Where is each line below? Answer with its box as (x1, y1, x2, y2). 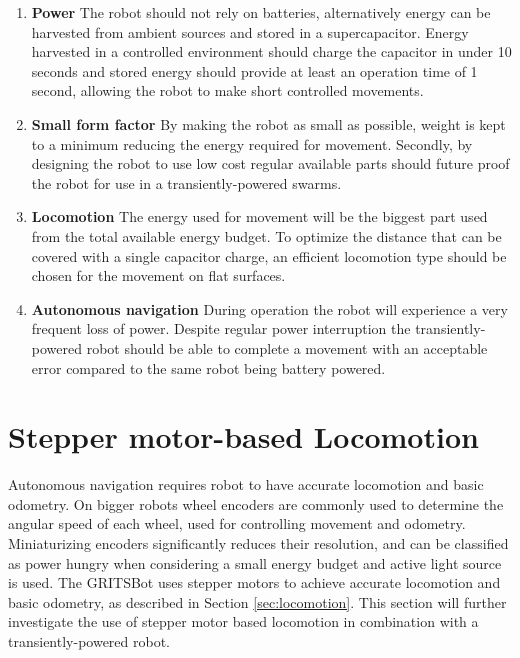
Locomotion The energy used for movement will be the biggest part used (31, 206, 488, 227)
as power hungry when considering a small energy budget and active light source (8, 552, 502, 573)
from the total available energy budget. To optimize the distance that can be (31, 225, 502, 246)
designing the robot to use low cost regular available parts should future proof (31, 153, 510, 174)
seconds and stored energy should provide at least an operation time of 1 (31, 60, 478, 81)
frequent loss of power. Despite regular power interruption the (31, 318, 411, 339)
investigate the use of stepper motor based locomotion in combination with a (8, 611, 479, 632)
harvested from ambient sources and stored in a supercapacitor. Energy (31, 21, 469, 42)
